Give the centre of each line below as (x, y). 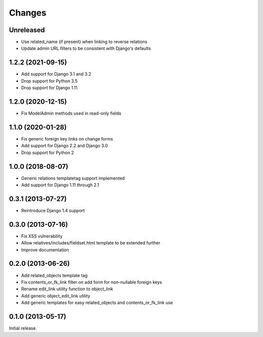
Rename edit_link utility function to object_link (67, 289)
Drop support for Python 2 (47, 152)
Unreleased (27, 30)
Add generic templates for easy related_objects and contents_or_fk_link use (97, 303)
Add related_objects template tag (54, 275)
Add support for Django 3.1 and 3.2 (56, 74)
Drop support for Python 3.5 (49, 81)
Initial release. (23, 328)
